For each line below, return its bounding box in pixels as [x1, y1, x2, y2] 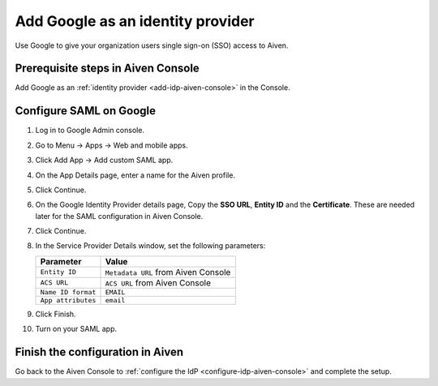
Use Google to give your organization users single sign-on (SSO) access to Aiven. [15, 41, 289, 50]
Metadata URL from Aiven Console [105, 266, 231, 277]
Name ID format [40, 288, 97, 296]
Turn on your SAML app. [35, 324, 118, 334]
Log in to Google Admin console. [35, 126, 145, 135]
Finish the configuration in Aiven [15, 345, 184, 359]
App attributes [40, 296, 97, 304]
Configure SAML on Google [15, 104, 157, 118]
